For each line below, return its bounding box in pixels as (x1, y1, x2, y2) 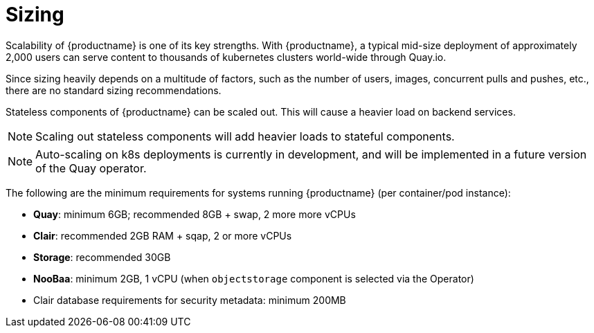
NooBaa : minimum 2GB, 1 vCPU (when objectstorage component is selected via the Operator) (33, 272, 474, 285)
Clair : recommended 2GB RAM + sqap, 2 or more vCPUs (33, 229, 292, 242)
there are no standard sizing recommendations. (6, 84, 222, 96)
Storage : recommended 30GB (33, 251, 171, 263)
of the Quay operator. (35, 161, 147, 175)
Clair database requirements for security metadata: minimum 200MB (33, 294, 346, 306)
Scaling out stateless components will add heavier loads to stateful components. (35, 129, 455, 143)
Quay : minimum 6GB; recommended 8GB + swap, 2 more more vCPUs (33, 208, 356, 220)
